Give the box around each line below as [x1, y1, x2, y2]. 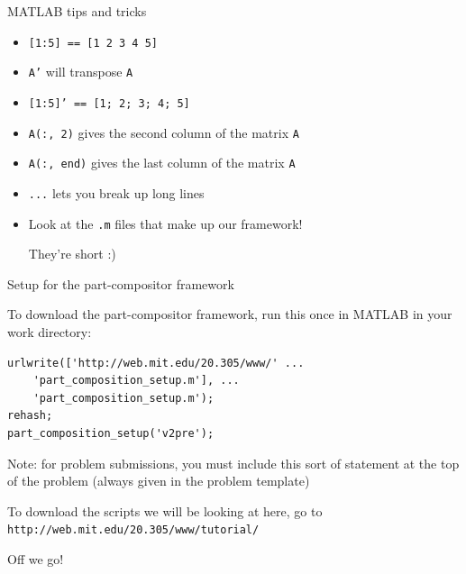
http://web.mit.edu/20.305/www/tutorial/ [7, 524, 260, 537]
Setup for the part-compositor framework [7, 274, 234, 293]
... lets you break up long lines [28, 183, 205, 202]
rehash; [7, 409, 53, 423]
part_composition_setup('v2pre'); [7, 426, 215, 440]
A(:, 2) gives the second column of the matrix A [28, 123, 299, 141]
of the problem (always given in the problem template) [7, 471, 310, 490]
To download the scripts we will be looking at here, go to [7, 501, 323, 520]
